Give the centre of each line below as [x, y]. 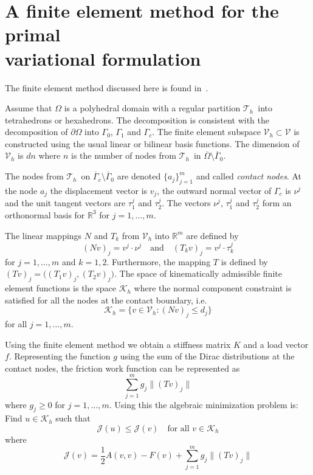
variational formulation [103, 58]
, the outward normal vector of [214, 190]
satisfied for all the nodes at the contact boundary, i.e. [106, 300]
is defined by [244, 261]
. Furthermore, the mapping [159, 261]
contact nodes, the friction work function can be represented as [122, 368]
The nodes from [34, 176]
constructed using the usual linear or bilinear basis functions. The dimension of [152, 143]
